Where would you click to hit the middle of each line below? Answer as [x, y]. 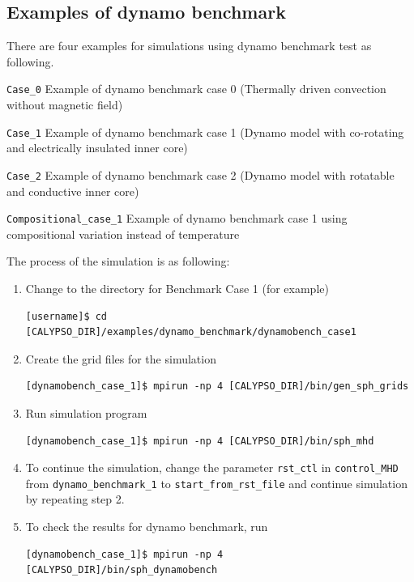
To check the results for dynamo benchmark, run [147, 527]
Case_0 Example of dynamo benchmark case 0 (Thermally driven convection [196, 89]
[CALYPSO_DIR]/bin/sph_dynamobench [122, 570]
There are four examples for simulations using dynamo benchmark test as [189, 46]
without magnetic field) [65, 105]
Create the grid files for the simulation [121, 358]
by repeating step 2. [75, 499]
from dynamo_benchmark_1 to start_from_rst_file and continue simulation [216, 483]
